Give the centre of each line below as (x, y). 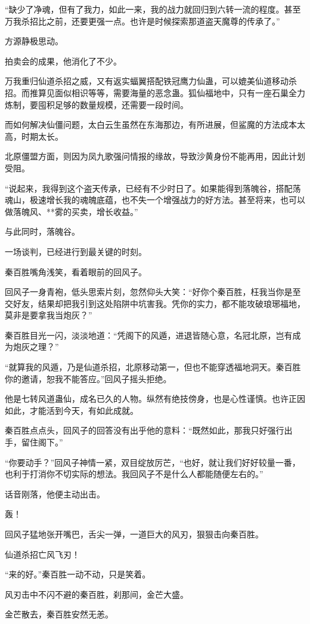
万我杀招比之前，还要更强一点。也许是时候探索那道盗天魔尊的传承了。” (142, 21)
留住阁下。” (42, 442)
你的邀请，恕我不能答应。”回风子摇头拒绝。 (88, 378)
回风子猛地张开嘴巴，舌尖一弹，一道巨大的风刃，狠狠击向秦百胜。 (134, 534)
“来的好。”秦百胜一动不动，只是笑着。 (78, 574)
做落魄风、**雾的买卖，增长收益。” (72, 211)
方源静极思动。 (34, 41)
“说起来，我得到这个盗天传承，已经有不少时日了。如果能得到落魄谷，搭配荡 (153, 188)
